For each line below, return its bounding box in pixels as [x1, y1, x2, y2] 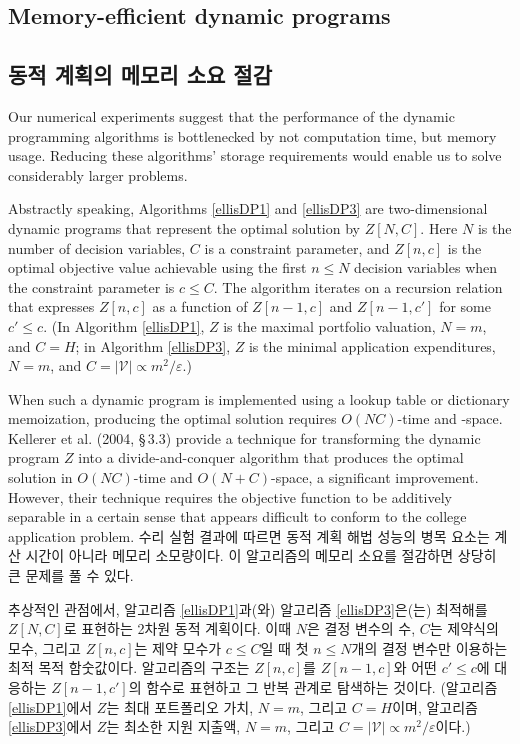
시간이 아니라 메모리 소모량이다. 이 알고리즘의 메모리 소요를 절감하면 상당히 [25, 545, 497, 566]
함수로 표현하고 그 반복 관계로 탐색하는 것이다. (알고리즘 [146, 677, 498, 698]
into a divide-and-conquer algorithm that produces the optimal [78, 447, 464, 468]
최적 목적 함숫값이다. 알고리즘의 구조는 [8, 657, 250, 678]
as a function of [152, 296, 248, 317]
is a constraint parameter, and [204, 237, 390, 258]
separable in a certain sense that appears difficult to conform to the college [8, 506, 467, 527]
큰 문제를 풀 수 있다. [8, 565, 134, 586]
